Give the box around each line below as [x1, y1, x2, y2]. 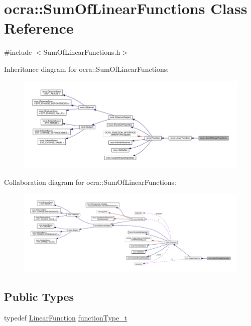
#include [4, 47, 32, 57]
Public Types [4, 289, 74, 304]
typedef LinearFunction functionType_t [4, 312, 128, 323]
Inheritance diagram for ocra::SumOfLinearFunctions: [4, 63, 169, 74]
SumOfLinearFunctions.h [43, 47, 120, 57]
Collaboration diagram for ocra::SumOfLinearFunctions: [4, 177, 176, 187]
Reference [4, 18, 74, 38]
